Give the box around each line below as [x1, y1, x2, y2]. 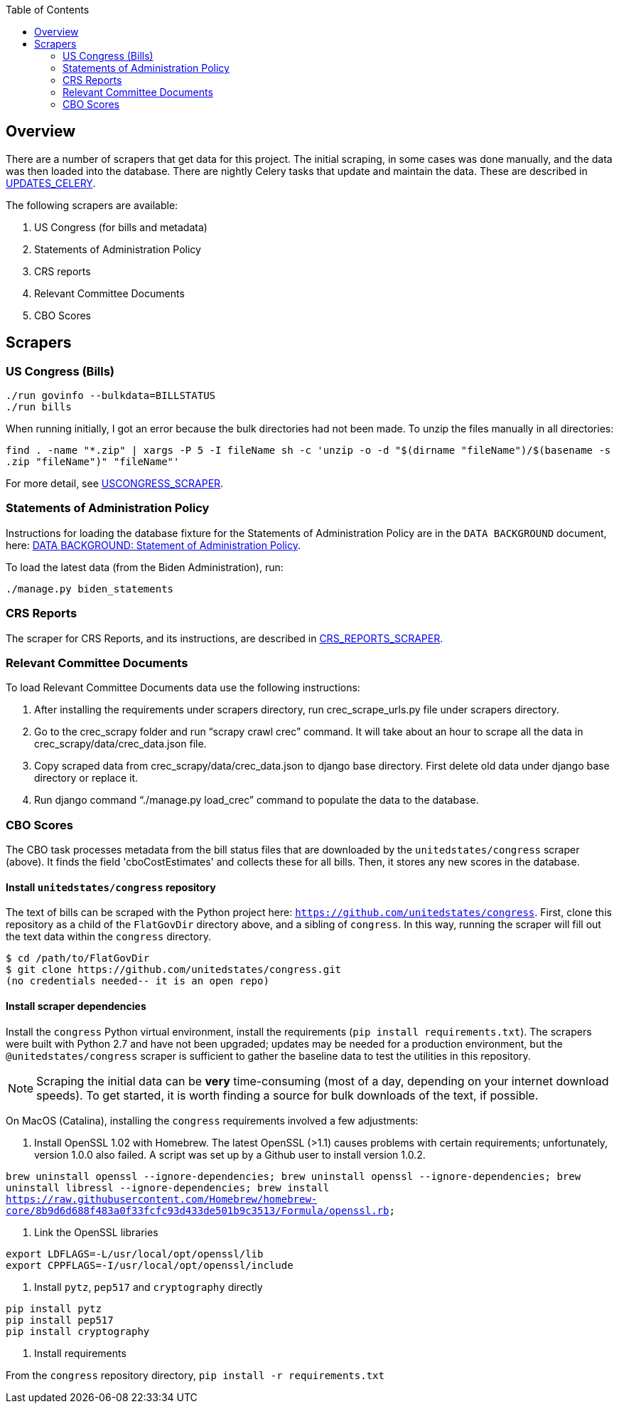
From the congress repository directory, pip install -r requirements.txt [6, 1368, 384, 1381]
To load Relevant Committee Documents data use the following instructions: [6, 681, 360, 694]
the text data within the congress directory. [6, 930, 211, 943]
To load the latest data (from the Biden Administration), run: [6, 560, 284, 573]
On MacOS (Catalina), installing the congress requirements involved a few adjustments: [6, 1114, 419, 1127]
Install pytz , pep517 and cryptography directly [34, 1280, 263, 1293]
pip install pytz [6, 1302, 102, 1314]
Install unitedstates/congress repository [6, 881, 216, 893]
